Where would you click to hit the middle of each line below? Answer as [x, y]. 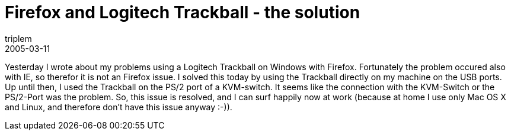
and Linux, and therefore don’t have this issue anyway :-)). [119, 107]
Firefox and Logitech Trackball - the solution [183, 12]
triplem [18, 38]
